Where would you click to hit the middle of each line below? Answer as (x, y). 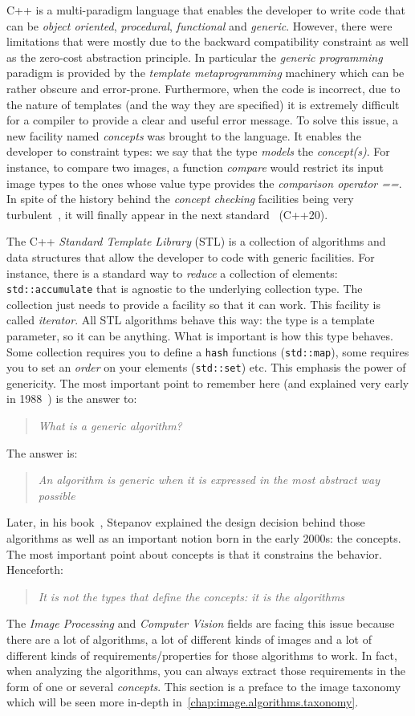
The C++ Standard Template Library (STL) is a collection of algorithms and (196, 241)
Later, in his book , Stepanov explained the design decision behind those (186, 522)
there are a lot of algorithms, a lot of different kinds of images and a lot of (189, 639)
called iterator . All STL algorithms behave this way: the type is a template (191, 320)
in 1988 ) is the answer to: (72, 399)
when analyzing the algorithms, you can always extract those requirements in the (206, 671)
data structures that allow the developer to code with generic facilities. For (191, 256)
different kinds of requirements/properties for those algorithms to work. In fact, (202, 655)
